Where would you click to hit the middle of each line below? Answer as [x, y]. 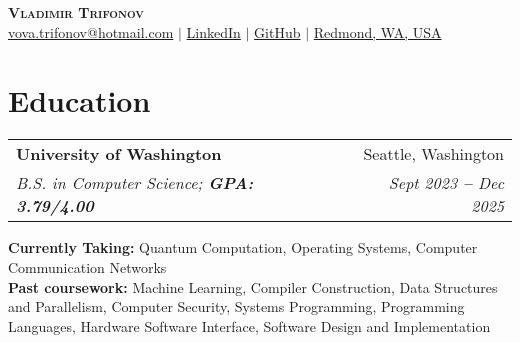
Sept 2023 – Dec [446, 183]
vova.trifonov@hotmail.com [91, 31]
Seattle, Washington [433, 154]
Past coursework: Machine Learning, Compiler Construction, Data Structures [253, 286]
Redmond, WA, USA [377, 31]
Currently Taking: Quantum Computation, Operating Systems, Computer [243, 247]
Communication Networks [87, 266]
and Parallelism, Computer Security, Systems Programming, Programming [236, 306]
